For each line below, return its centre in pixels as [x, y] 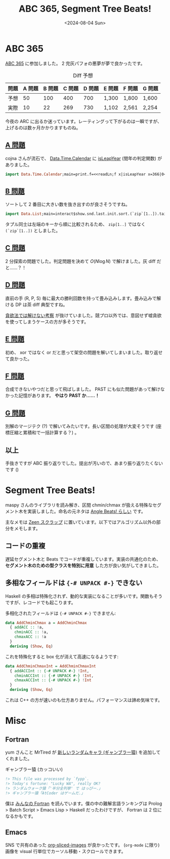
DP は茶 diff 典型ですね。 [41, 304]
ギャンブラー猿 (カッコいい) [34, 769]
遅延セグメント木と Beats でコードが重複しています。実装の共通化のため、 [83, 559]
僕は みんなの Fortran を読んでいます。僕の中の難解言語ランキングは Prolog [84, 803]
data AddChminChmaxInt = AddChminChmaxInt [51, 666]
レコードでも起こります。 [49, 602]
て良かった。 [18, 359]
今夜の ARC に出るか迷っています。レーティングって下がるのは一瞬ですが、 [83, 121]
